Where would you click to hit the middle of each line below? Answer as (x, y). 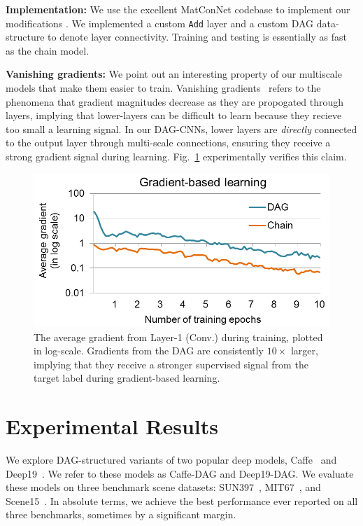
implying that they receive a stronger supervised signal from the (171, 364)
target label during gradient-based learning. (127, 378)
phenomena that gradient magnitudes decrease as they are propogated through (175, 101)
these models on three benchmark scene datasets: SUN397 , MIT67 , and (163, 487)
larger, (304, 351)
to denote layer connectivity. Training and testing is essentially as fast (197, 37)
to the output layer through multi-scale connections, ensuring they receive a (168, 143)
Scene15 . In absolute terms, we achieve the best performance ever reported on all (182, 500)
